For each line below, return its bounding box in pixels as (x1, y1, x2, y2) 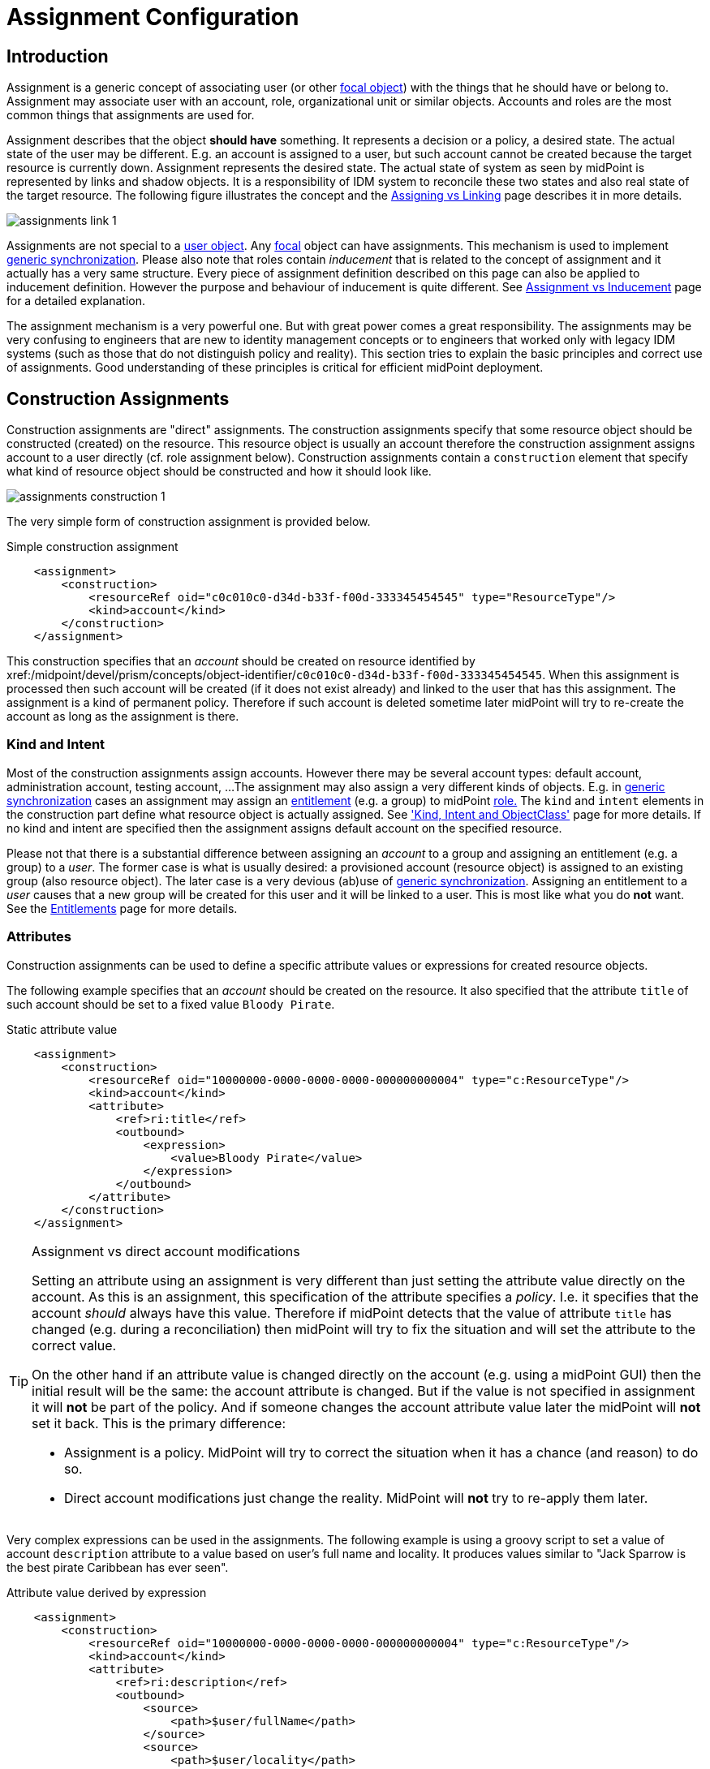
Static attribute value (6, 1022, 118, 1036)
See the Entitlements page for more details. (6, 901, 238, 915)
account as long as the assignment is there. (6, 709, 239, 724)
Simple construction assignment (6, 540, 179, 554)
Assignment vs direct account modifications (32, 1242, 300, 1259)
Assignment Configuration (6, 3, 299, 31)
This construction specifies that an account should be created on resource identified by (6, 654, 475, 669)
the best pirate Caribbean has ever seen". (6, 1560, 229, 1574)
